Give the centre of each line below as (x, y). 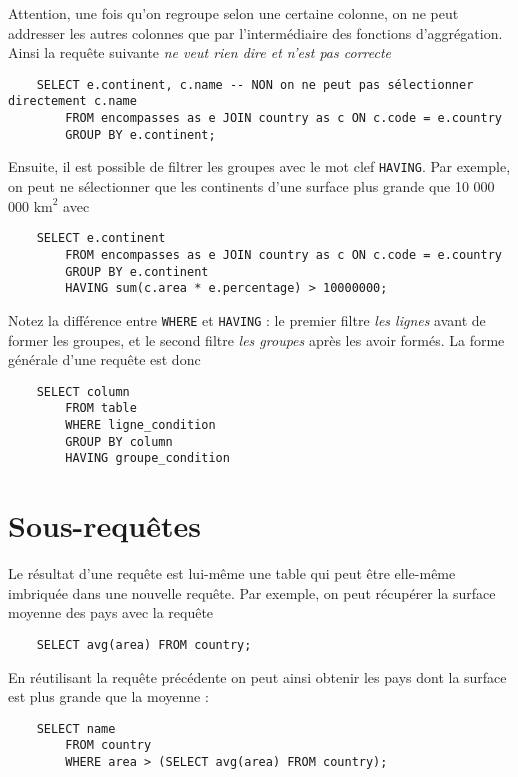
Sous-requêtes (104, 525)
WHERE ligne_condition (140, 425)
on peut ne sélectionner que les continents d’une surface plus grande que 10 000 (251, 186)
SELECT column (83, 391)
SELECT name (76, 728)
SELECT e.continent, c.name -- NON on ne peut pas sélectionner (255, 84)
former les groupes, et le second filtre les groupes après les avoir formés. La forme (256, 339)
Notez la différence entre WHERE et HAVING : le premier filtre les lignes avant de (247, 319)
